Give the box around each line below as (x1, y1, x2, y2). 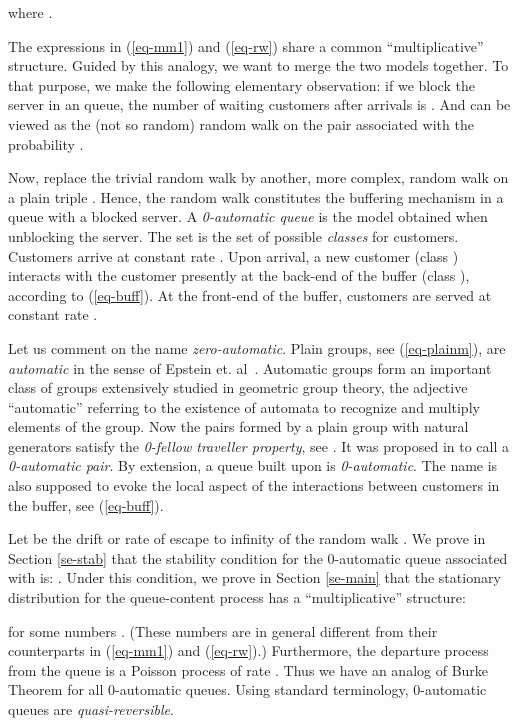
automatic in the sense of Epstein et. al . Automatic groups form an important (8, 357, 492, 378)
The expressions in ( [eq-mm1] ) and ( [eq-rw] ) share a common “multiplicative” (8, 35, 484, 56)
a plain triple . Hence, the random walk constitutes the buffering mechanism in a (8, 186, 504, 207)
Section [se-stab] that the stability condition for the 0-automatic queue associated (8, 547, 508, 568)
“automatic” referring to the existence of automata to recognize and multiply (8, 396, 480, 417)
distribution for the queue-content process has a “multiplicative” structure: (8, 587, 466, 608)
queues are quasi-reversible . (8, 699, 174, 719)
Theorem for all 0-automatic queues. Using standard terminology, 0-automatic (8, 679, 487, 700)
